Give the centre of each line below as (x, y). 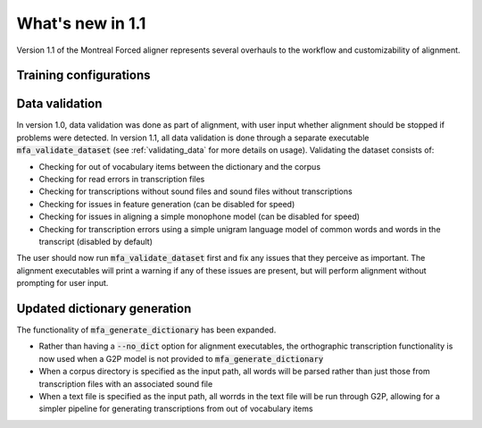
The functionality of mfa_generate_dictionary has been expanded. (146, 330)
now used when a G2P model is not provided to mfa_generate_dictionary (181, 358)
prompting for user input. (62, 283)
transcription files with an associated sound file (126, 383)
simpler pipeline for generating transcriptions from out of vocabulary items (176, 409)
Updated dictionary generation (104, 308)
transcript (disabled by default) (96, 241)
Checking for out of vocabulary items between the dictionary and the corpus (180, 166)
